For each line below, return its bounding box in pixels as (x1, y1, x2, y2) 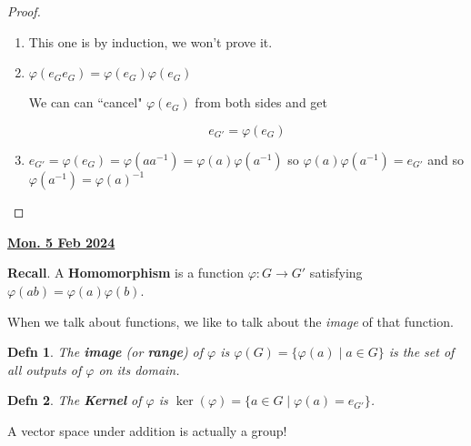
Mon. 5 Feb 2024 (7, 232, 115, 251)
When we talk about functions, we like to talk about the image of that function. (7, 311, 454, 330)
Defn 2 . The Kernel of (7, 390, 142, 410)
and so (427, 149, 464, 168)
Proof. (7, 2, 41, 20)
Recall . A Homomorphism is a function (7, 263, 245, 282)
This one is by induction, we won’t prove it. (28, 32, 273, 51)
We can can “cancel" (28, 93, 143, 112)
